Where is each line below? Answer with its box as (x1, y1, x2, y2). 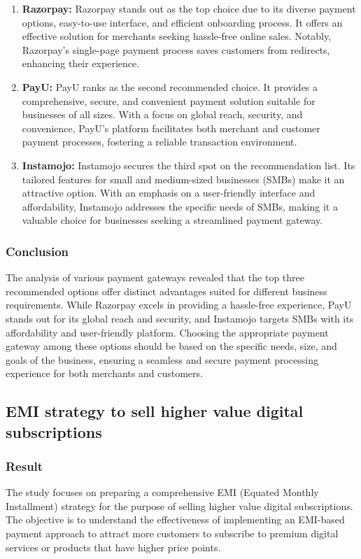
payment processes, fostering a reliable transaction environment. (22, 134, 297, 149)
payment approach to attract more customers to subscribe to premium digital (6, 526, 339, 541)
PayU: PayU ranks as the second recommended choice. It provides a (22, 79, 318, 94)
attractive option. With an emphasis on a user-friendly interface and (22, 185, 316, 200)
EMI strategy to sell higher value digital (6, 400, 304, 422)
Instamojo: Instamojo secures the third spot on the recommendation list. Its (22, 157, 355, 172)
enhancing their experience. (22, 56, 140, 71)
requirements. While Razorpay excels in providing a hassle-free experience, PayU (6, 297, 352, 312)
